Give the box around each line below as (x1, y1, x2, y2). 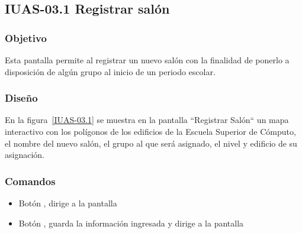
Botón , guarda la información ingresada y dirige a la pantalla (18, 216, 244, 229)
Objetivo (5, 30, 47, 45)
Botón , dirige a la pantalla (18, 197, 117, 209)
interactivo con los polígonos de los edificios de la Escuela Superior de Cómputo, (5, 125, 296, 137)
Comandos (5, 173, 56, 188)
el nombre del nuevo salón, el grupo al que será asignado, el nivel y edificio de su (5, 137, 297, 149)
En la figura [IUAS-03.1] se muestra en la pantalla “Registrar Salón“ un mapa (5, 114, 289, 126)
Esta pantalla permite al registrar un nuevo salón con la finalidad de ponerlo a (5, 54, 290, 66)
